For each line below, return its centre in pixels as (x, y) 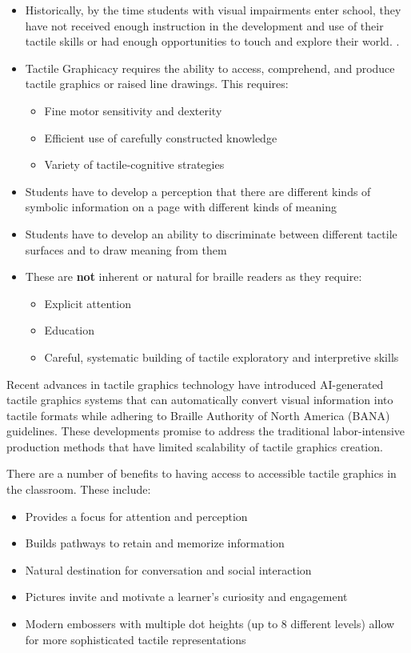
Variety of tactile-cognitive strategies (134, 164)
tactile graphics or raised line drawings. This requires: (157, 84)
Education (70, 330)
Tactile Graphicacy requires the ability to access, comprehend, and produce (210, 68)
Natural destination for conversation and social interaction (168, 569)
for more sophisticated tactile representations (136, 639)
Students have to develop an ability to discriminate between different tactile (211, 233)
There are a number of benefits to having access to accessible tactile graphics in (202, 473)
